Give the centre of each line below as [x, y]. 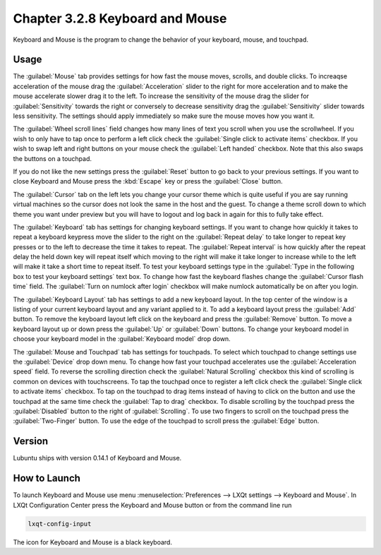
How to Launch [47, 478]
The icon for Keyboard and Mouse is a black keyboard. [93, 542]
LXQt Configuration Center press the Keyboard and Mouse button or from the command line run [152, 505]
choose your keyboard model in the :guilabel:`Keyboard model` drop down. [122, 339]
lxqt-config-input [60, 524]
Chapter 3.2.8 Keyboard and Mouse [120, 18]
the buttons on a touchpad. [52, 158]
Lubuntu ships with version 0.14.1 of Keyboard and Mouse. [97, 458]
